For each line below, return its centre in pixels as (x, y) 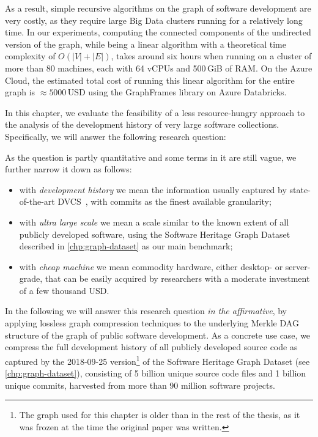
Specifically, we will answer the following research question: (116, 136)
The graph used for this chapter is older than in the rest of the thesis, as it (160, 415)
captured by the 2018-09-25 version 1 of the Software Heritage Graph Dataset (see (157, 360)
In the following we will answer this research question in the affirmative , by (146, 311)
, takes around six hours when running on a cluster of (211, 56)
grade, (31, 278)
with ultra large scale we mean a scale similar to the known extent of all (154, 222)
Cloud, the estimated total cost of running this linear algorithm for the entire (150, 80)
